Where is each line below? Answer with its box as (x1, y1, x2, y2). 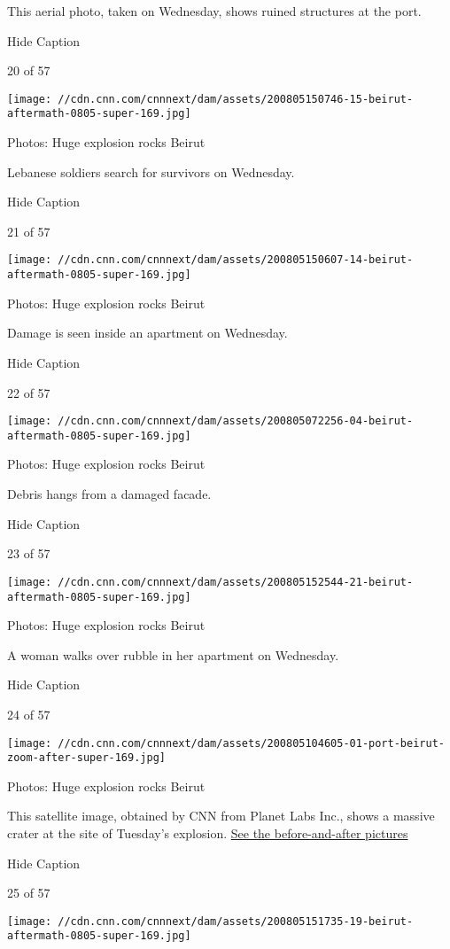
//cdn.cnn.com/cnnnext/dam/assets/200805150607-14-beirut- (58, 253, 414, 267)
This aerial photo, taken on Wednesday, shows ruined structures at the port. (7, 2, 422, 19)
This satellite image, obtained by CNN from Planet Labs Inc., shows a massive (7, 806, 435, 825)
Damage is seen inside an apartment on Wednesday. (7, 323, 288, 342)
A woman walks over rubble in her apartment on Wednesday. (7, 645, 339, 664)
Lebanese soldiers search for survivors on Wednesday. (7, 162, 295, 181)
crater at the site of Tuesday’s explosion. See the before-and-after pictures (7, 824, 408, 843)
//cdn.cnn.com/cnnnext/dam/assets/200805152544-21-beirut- (58, 575, 414, 588)
